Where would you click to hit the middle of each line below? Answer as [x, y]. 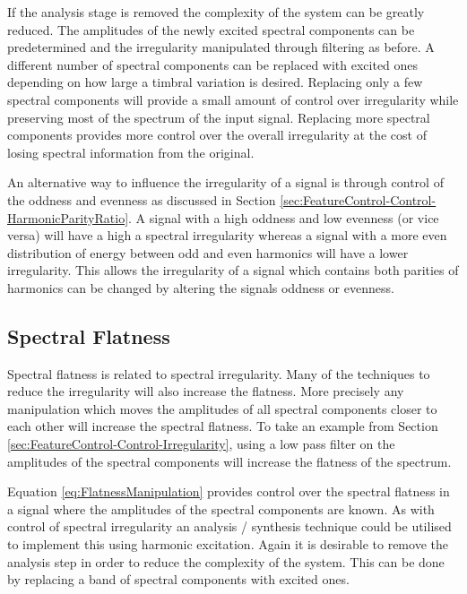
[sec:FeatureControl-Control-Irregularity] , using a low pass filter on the [201, 444]
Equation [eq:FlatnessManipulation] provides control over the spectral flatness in [229, 491]
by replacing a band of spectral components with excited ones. [178, 579]
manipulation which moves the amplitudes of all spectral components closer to [222, 408]
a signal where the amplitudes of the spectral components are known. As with [221, 508]
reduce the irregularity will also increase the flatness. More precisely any [206, 391]
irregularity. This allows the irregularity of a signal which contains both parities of [233, 270]
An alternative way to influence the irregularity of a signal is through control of [225, 182]
